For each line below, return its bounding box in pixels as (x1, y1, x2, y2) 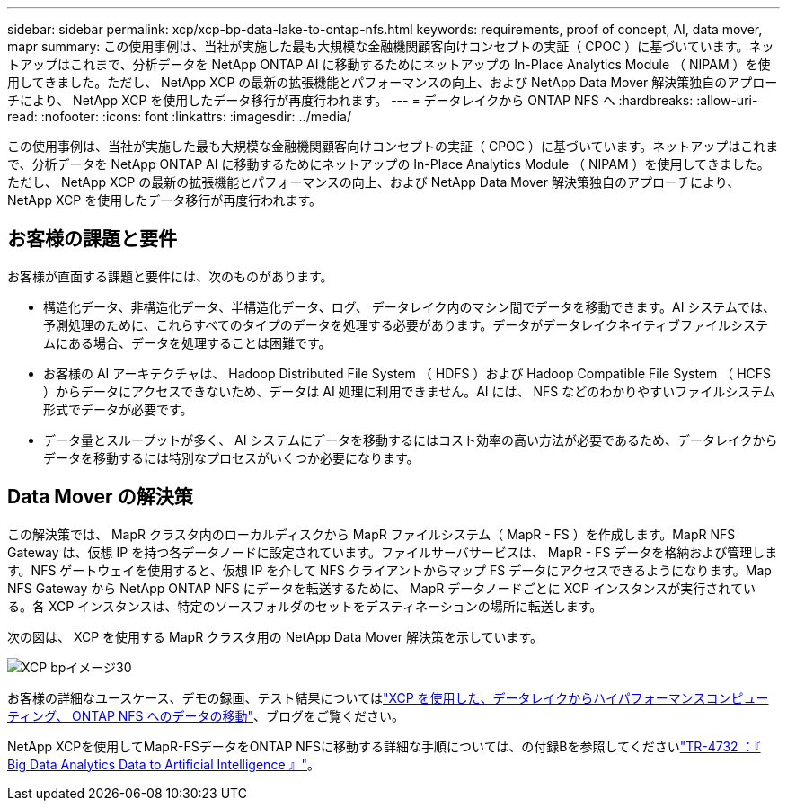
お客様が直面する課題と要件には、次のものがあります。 (7, 268, 333, 284)
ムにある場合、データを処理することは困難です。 (43, 334, 332, 351)
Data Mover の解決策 (7, 485, 193, 509)
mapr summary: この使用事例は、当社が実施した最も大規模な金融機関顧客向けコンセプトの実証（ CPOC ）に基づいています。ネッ (7, 39, 774, 54)
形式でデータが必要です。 (43, 401, 193, 417)
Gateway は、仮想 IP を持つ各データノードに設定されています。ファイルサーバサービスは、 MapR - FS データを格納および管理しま (7, 544, 778, 560)
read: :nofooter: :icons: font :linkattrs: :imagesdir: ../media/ (7, 109, 351, 124)
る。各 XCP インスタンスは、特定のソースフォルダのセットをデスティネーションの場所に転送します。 (7, 598, 603, 614)
